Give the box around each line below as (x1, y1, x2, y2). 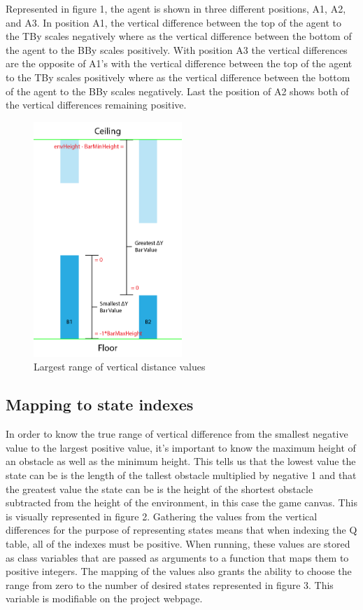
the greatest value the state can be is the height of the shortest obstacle (6, 481, 313, 496)
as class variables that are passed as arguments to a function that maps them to (6, 550, 349, 564)
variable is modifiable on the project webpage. (6, 591, 203, 606)
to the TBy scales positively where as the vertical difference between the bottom (6, 69, 350, 84)
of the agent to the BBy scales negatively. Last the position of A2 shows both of (6, 83, 349, 98)
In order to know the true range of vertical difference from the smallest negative (6, 427, 348, 441)
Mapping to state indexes (6, 394, 194, 415)
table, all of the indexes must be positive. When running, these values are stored (6, 536, 350, 551)
